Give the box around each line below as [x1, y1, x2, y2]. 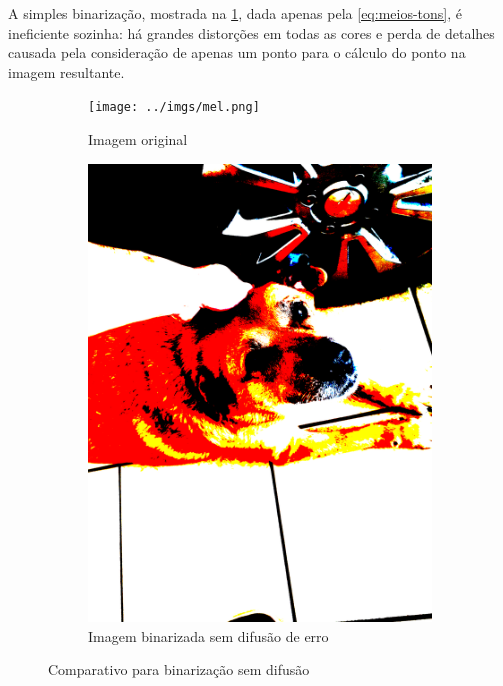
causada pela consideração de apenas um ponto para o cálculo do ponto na [8, 42, 466, 63]
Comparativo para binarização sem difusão [48, 659, 310, 680]
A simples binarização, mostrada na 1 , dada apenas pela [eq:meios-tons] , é [8, 3, 462, 23]
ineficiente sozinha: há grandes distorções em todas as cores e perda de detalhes [8, 22, 495, 43]
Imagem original [88, 129, 188, 150]
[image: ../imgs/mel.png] [88, 100, 260, 115]
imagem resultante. [8, 61, 125, 82]
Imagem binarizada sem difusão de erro [88, 625, 329, 646]
